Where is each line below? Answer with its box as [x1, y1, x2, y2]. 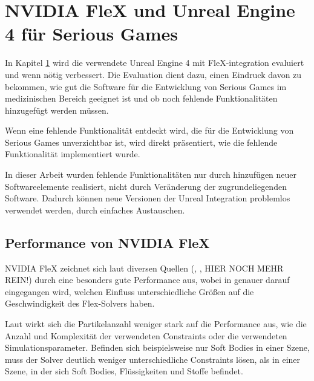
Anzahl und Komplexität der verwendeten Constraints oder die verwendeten [5, 329, 287, 342]
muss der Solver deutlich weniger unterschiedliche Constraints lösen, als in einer [5, 353, 301, 365]
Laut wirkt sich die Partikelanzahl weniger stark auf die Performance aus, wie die [5, 317, 307, 330]
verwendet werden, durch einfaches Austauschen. [5, 203, 185, 216]
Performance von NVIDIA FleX [5, 233, 210, 252]
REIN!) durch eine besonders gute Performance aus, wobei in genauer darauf [5, 273, 290, 286]
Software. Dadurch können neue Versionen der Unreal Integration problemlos [5, 192, 290, 204]
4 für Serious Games [5, 21, 178, 46]
